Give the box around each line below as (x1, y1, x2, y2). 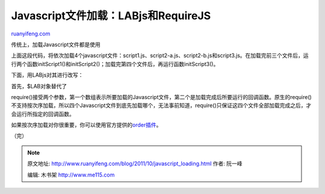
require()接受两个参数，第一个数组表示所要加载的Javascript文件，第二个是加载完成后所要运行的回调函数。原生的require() (11, 93, 312, 100)
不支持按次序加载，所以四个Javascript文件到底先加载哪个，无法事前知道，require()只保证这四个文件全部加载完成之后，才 (11, 102, 312, 109)
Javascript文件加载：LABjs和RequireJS (11, 9, 211, 22)
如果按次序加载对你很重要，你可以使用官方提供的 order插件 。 (11, 121, 162, 129)
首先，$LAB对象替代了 (11, 82, 67, 89)
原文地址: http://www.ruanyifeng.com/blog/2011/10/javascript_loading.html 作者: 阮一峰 (27, 160, 243, 168)
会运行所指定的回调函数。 (11, 110, 75, 117)
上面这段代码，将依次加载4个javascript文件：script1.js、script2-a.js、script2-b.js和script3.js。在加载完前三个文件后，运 (11, 52, 309, 59)
